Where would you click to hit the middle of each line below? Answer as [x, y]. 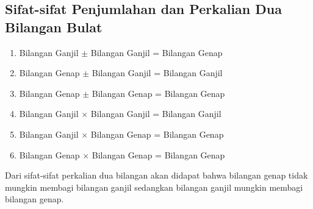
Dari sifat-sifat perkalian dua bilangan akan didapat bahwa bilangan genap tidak [156, 175]
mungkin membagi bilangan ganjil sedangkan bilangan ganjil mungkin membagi [154, 187]
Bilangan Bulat [54, 27]
